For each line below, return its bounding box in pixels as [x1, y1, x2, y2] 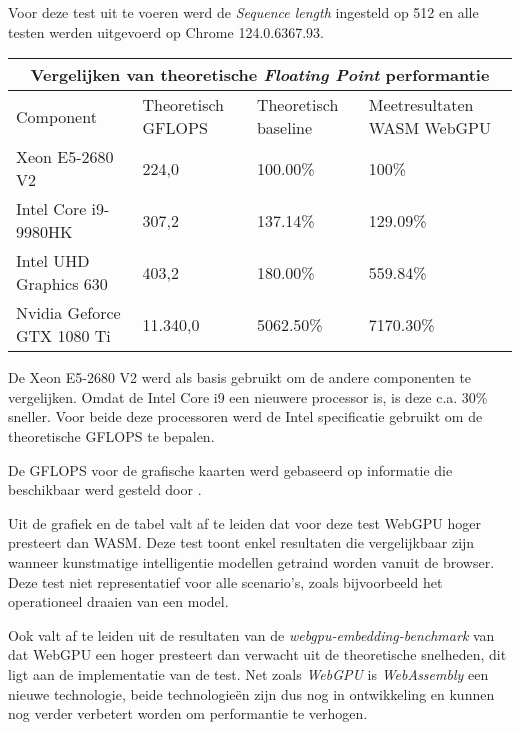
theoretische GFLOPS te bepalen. [8, 425, 215, 446]
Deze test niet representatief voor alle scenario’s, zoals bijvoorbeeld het [8, 571, 443, 592]
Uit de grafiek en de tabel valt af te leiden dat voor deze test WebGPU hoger [8, 512, 481, 533]
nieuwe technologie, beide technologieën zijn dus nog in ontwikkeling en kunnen [8, 683, 495, 704]
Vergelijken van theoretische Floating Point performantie [30, 63, 490, 87]
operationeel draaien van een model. [8, 591, 229, 612]
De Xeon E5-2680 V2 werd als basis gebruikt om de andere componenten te [8, 367, 472, 388]
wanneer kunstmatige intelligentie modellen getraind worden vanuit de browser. [8, 551, 495, 572]
